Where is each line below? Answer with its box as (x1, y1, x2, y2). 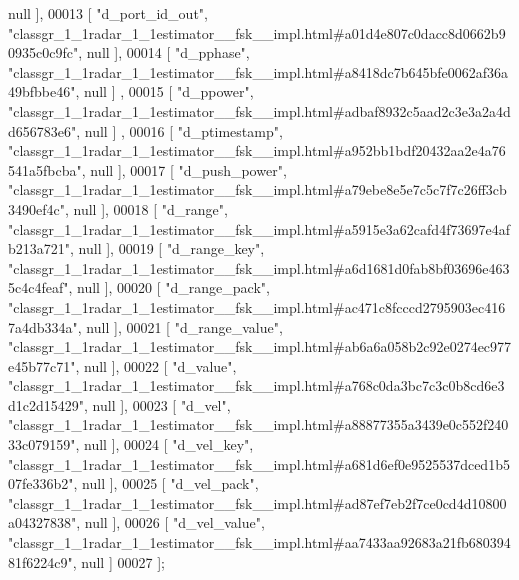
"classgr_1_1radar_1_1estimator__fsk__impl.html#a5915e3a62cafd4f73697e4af (8, 218, 510, 239)
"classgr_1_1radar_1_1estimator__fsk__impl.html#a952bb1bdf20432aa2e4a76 (8, 140, 506, 161)
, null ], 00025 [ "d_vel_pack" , (73, 473, 259, 494)
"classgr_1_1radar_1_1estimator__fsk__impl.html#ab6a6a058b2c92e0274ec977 (8, 336, 512, 357)
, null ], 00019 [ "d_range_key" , (70, 238, 265, 259)
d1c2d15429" (8, 394, 85, 415)
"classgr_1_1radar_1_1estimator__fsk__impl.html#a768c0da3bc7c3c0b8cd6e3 (8, 375, 505, 396)
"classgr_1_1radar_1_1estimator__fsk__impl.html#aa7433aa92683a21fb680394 (8, 532, 511, 553)
